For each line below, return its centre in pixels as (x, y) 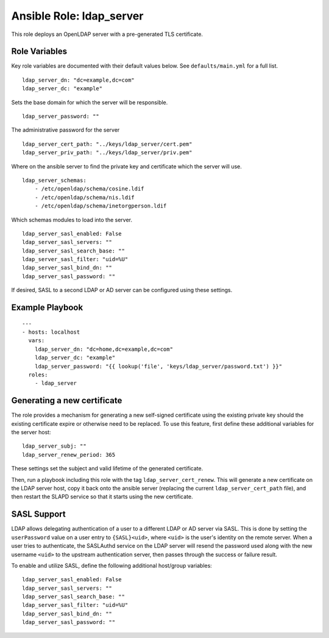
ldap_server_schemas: (54, 180)
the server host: (31, 432)
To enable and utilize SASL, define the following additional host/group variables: (112, 565)
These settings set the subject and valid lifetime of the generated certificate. (107, 468)
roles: (38, 375)
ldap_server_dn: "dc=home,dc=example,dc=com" (104, 349)
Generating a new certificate (67, 400)
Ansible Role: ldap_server (77, 16)
